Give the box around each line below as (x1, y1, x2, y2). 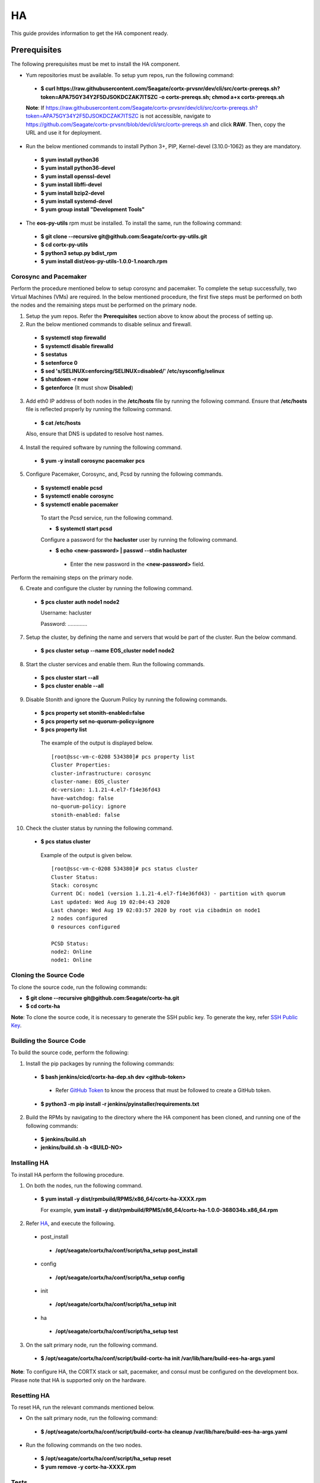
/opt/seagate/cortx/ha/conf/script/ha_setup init (55, 1301, 177, 1308)
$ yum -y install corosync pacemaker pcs (40, 457, 145, 464)
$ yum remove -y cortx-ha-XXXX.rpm (40, 1463, 136, 1471)
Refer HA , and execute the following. (25, 1220, 116, 1227)
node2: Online (51, 949, 92, 955)
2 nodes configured (51, 915, 108, 922)
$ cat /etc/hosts (40, 419, 81, 427)
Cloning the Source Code (11, 971, 85, 979)
